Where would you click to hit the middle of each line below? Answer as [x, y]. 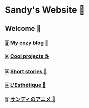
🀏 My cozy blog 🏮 [27, 43]
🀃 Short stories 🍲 [26, 72]
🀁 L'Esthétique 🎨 [26, 85]
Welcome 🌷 [23, 29]
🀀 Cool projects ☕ [27, 56]
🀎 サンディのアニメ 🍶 [30, 99]
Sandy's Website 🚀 [45, 10]
